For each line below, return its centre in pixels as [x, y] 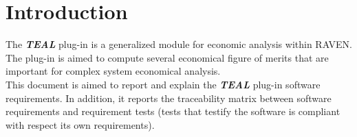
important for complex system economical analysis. [113, 71]
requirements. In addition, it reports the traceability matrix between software [169, 98]
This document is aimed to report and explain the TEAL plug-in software [163, 84]
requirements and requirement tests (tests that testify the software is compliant [173, 111]
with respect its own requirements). [80, 124]
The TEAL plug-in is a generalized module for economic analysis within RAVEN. [179, 44]
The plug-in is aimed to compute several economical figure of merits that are [167, 57]
